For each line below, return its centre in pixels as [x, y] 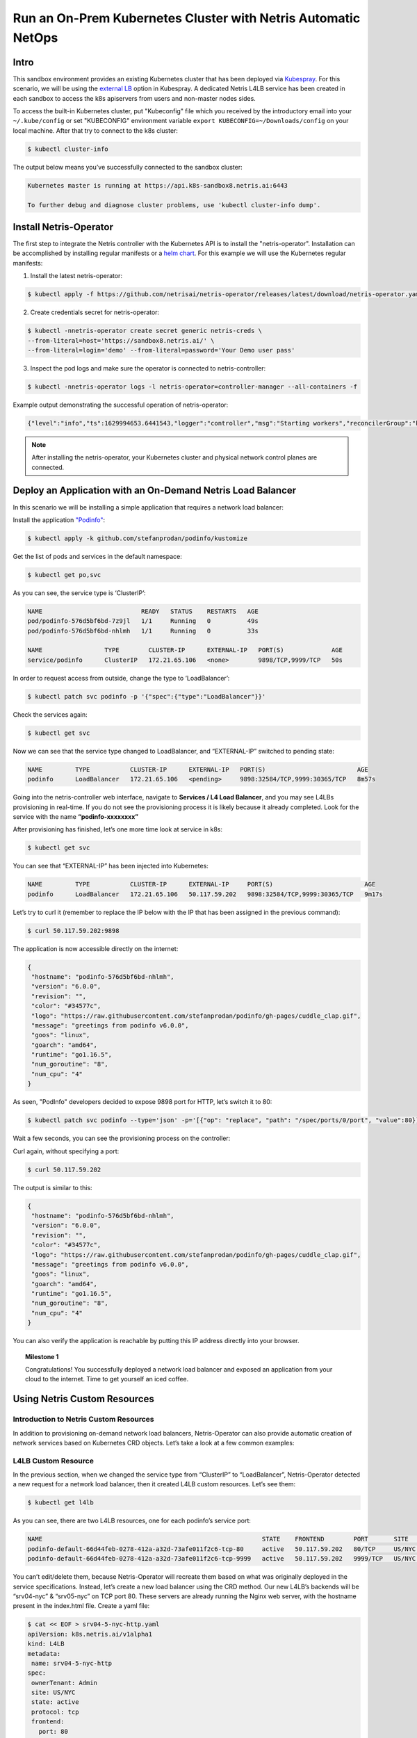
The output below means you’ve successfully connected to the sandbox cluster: [128, 167]
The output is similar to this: [53, 1187]
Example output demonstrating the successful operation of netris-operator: [121, 405]
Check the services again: [50, 714]
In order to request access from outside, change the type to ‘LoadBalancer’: [121, 678]
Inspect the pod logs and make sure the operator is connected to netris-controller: [148, 368]
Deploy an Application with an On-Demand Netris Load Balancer [155, 490]
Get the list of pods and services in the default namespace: [97, 556]
